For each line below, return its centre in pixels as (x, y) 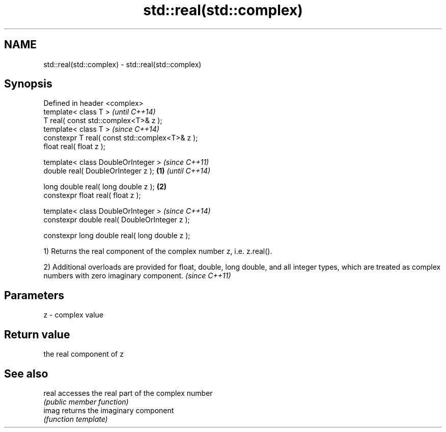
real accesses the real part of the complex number (128, 393)
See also (26, 373)
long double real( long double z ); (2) (105, 187)
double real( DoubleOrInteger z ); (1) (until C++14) (127, 171)
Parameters (34, 295)
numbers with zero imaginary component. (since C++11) (137, 276)
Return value (37, 334)
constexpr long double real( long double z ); (117, 236)
